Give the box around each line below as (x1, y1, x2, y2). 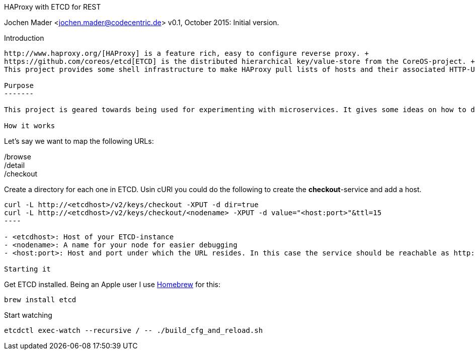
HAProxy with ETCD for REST (4, 3, 101, 11)
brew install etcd (4, 296, 76, 304)
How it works (4, 122, 55, 130)
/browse (4, 152, 31, 161)
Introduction (4, 34, 44, 42)
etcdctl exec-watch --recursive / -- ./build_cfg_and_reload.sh (4, 326, 263, 334)
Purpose (4, 81, 34, 90)
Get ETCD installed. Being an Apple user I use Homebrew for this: (4, 280, 221, 289)
